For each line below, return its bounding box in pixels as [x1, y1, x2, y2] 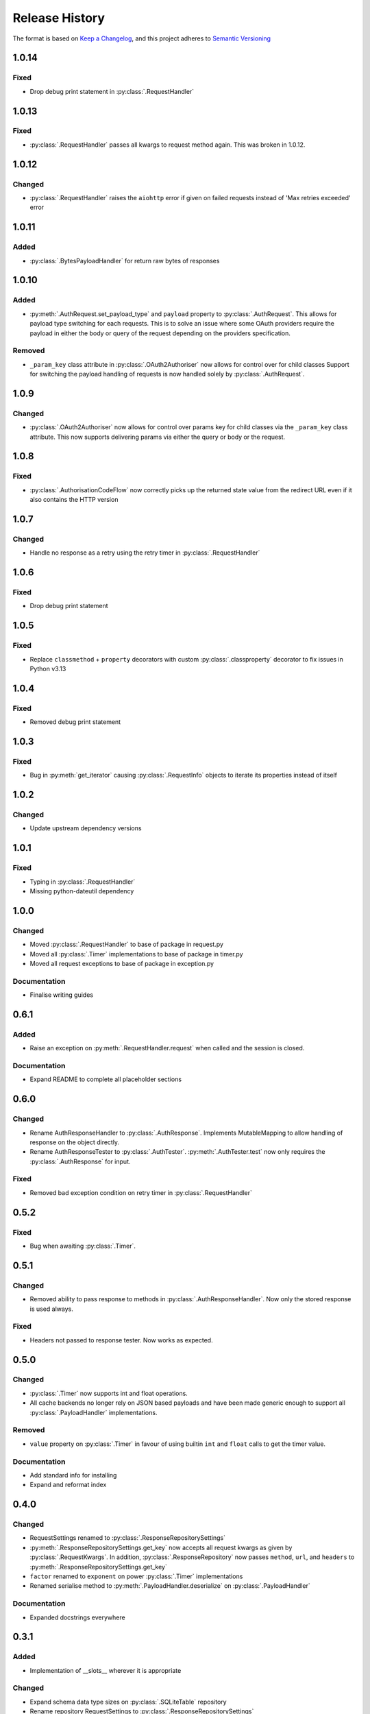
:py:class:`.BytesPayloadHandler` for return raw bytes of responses [29, 256, 220, 265]
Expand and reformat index [29, 1481, 107, 1489]
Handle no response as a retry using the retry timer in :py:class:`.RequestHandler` [29, 548, 260, 557]
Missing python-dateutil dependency [29, 887, 134, 895]
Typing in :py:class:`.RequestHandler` [29, 878, 136, 886]
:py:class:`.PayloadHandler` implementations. [29, 1408, 158, 1416]
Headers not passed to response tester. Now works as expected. [29, 1336, 213, 1344]
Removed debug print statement [29, 718, 121, 726]
